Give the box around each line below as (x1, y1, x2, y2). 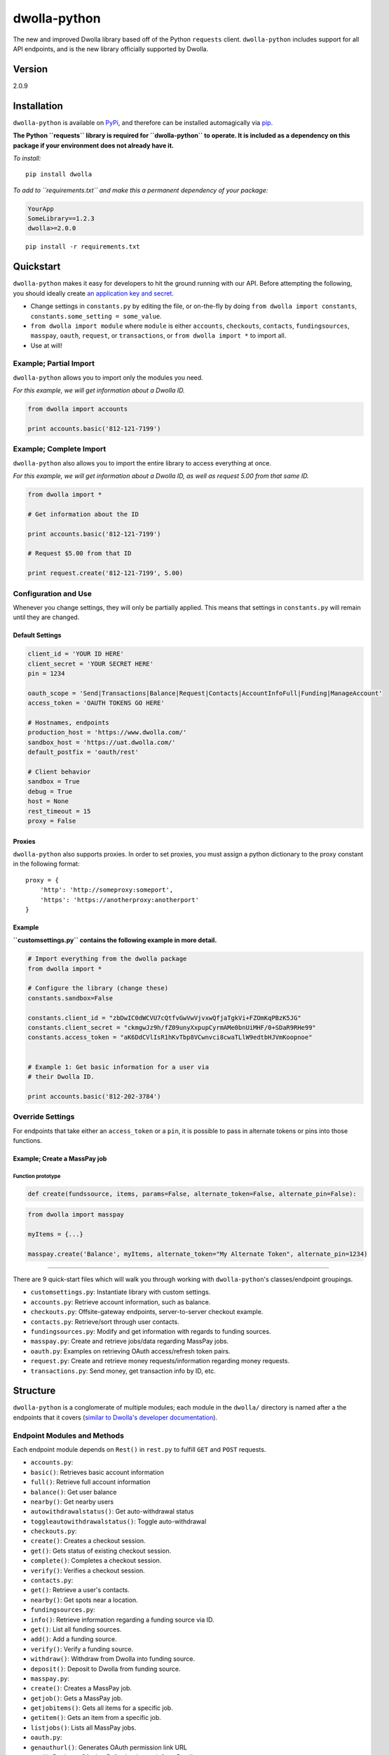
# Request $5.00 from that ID (27, 550, 132, 557)
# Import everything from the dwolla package (27, 955, 187, 963)
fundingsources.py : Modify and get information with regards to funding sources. (30, 1327, 271, 1335)
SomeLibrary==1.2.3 (27, 215, 95, 223)
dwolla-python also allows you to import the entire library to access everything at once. (13, 458, 271, 467)
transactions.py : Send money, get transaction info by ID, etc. (30, 1366, 217, 1375)
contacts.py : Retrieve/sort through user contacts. (30, 1317, 179, 1326)
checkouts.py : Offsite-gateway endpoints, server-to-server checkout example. (30, 1308, 264, 1316)
